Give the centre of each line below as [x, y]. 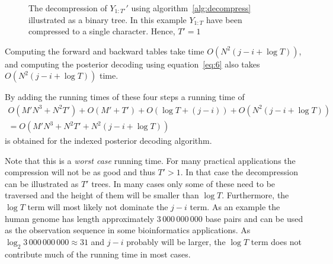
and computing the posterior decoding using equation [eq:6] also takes [132, 64]
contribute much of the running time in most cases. [98, 254]
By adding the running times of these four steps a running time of [125, 97]
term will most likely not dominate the [98, 207]
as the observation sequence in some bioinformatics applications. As [128, 230]
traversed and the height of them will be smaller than [102, 195]
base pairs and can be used [254, 218]
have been [224, 19]
